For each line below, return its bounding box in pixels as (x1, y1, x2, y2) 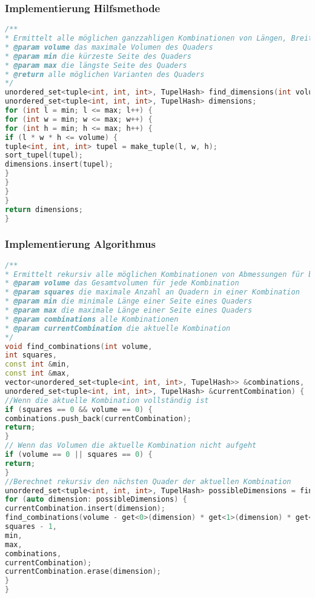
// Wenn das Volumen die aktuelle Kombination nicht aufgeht (5, 441, 257, 450)
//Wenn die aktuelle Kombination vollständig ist (5, 396, 209, 405)
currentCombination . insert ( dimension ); (5, 504, 165, 513)
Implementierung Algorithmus (5, 236, 156, 251)
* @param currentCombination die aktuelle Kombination (5, 324, 231, 333)
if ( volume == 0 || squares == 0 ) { (5, 450, 153, 459)
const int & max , (5, 369, 70, 378)
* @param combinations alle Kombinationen (5, 314, 179, 324)
